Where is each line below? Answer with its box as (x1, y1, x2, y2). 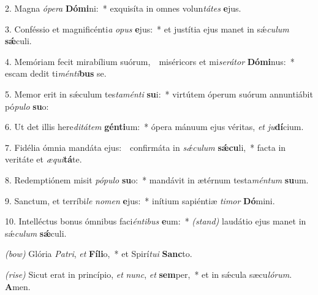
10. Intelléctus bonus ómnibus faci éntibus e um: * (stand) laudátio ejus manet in (5, 215, 306, 228)
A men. (5, 280, 31, 293)
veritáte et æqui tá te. (5, 153, 82, 166)
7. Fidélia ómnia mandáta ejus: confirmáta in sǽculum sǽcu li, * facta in (5, 140, 286, 153)
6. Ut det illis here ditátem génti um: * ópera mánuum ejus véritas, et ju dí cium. (5, 120, 304, 133)
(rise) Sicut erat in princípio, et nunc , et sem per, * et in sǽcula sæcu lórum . (5, 267, 292, 280)
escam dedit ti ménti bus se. (5, 67, 107, 80)
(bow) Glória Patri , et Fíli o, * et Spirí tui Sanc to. (5, 247, 192, 260)
